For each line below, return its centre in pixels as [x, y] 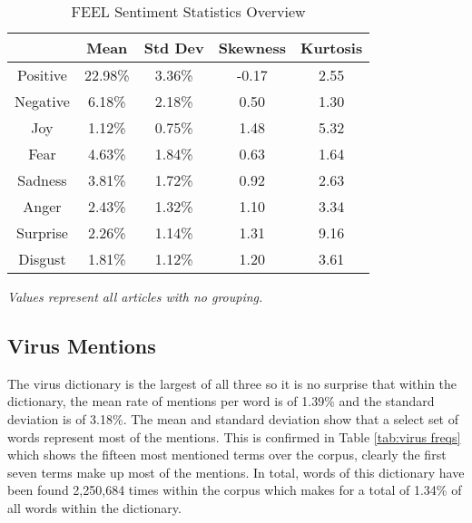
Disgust [42, 259]
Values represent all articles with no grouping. [135, 296]
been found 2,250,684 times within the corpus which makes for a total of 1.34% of [235, 490]
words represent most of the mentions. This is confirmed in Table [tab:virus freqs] [234, 436]
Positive [42, 75]
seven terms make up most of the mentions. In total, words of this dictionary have [236, 472]
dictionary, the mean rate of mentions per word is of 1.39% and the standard [221, 401]
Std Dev [174, 48]
